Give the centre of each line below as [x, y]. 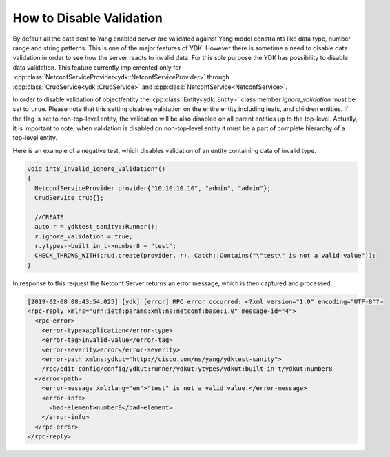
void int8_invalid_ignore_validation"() [96, 169]
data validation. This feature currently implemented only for [97, 67]
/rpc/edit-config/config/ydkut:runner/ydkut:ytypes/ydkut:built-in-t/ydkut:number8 [187, 369]
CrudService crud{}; [69, 197]
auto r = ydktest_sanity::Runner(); [96, 227]
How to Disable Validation [88, 18]
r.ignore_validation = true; [84, 236]
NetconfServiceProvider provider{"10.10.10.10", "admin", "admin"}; [153, 188]
